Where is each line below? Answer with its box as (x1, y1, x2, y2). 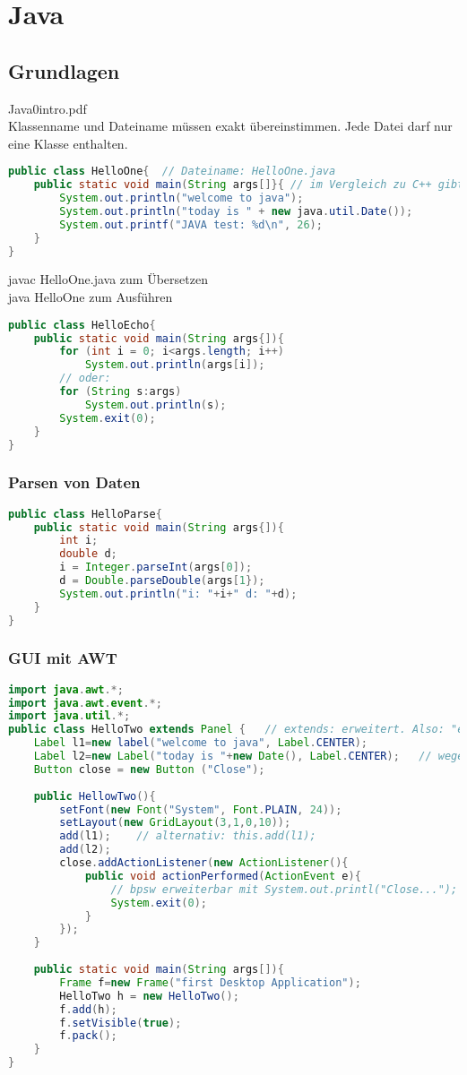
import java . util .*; (8, 709, 131, 723)
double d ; (59, 547, 117, 561)
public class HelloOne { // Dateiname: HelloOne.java (8, 165, 336, 178)
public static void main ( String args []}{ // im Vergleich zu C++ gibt (33, 178, 464, 192)
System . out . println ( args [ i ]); (84, 358, 265, 372)
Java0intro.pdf (8, 99, 87, 117)
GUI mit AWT (8, 647, 117, 669)
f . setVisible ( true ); (59, 1016, 182, 1029)
